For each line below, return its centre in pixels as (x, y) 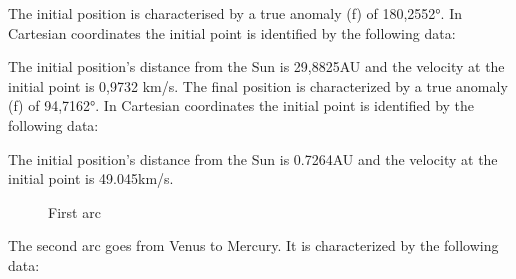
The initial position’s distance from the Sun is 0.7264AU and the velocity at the (253, 158)
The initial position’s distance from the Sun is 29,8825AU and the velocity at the (256, 66)
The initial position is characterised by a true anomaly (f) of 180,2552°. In (235, 13)
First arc (74, 211)
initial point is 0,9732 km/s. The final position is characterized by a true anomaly (258, 85)
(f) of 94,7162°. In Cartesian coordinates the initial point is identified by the (241, 105)
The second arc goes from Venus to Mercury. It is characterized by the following (253, 245)
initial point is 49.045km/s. (91, 178)
